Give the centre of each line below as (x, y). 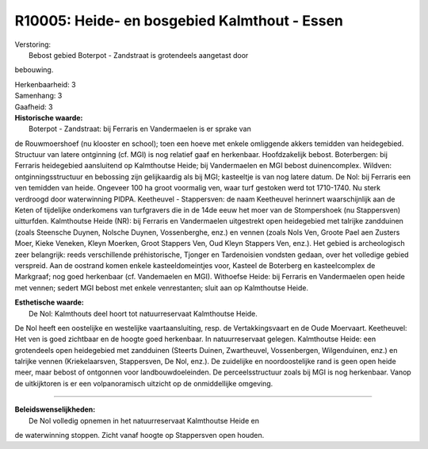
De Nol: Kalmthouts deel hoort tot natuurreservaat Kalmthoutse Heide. (143, 313)
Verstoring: (33, 44)
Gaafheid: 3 (34, 106)
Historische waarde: (49, 117)
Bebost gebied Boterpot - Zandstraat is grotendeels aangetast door (139, 55)
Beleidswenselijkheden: (55, 409)
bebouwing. (34, 70)
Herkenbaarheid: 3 (45, 84)
